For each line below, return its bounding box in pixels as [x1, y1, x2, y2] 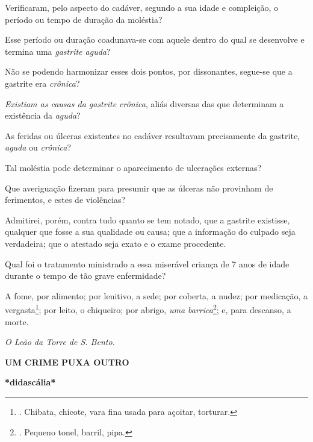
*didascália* [5, 376, 56, 388]
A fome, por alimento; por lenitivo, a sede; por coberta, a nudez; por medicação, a [5, 289, 308, 302]
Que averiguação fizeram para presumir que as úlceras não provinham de [5, 181, 273, 194]
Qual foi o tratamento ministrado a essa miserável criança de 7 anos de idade [5, 257, 290, 270]
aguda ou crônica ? [5, 141, 71, 154]
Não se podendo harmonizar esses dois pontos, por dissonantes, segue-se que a [5, 65, 293, 78]
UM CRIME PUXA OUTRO [5, 355, 129, 368]
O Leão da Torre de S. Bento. [5, 335, 115, 348]
